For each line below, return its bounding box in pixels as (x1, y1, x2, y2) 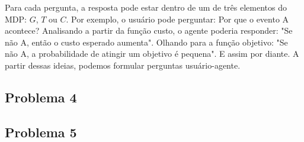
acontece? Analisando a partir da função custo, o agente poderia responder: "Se (5, 24, 293, 37)
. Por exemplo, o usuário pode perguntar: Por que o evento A (66, 12, 289, 25)
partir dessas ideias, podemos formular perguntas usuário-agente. (5, 59, 241, 71)
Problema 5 (5, 122, 77, 141)
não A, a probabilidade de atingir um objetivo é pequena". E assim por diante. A (5, 47, 299, 60)
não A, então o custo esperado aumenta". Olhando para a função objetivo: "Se (5, 35, 288, 48)
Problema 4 (5, 88, 77, 106)
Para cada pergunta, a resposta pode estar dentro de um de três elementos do (5, 1, 287, 13)
